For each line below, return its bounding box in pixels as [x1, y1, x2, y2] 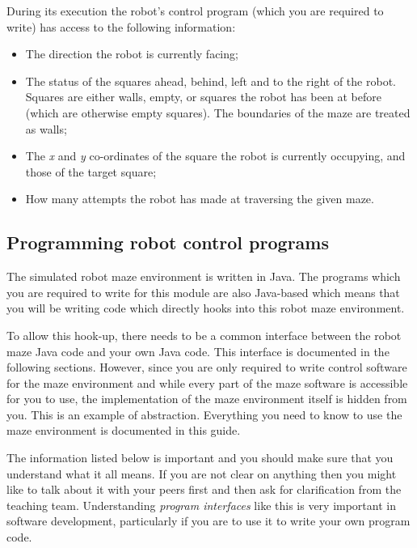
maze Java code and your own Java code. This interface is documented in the [6, 342, 390, 359]
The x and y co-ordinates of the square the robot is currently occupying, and [25, 147, 406, 164]
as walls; [25, 120, 67, 137]
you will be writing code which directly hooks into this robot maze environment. [6, 299, 405, 316]
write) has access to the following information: [6, 18, 236, 35]
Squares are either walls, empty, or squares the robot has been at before [25, 88, 381, 105]
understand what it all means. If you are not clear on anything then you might [6, 465, 397, 482]
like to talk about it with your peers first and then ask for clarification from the [6, 481, 402, 498]
